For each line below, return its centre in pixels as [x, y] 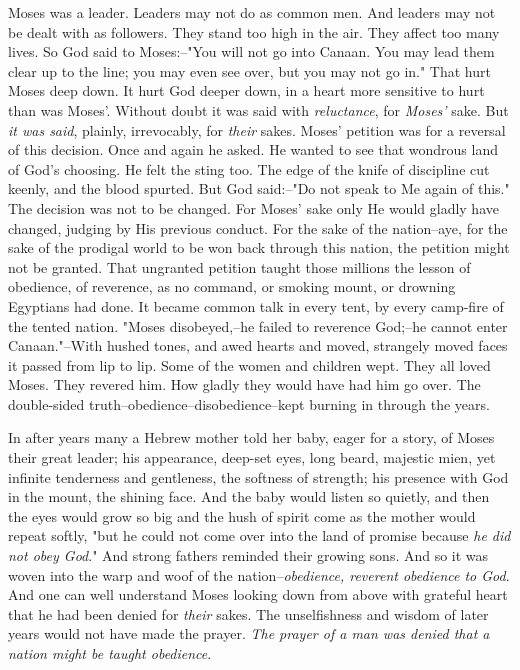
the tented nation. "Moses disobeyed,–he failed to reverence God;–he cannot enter [258, 325]
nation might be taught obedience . [110, 653]
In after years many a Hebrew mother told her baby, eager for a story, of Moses [251, 437]
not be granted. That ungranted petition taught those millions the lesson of [239, 266]
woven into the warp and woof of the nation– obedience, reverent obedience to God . [259, 574]
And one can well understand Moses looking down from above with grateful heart [258, 594]
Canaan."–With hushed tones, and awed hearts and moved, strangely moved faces [258, 345]
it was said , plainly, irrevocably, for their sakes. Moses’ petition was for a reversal [257, 129]
